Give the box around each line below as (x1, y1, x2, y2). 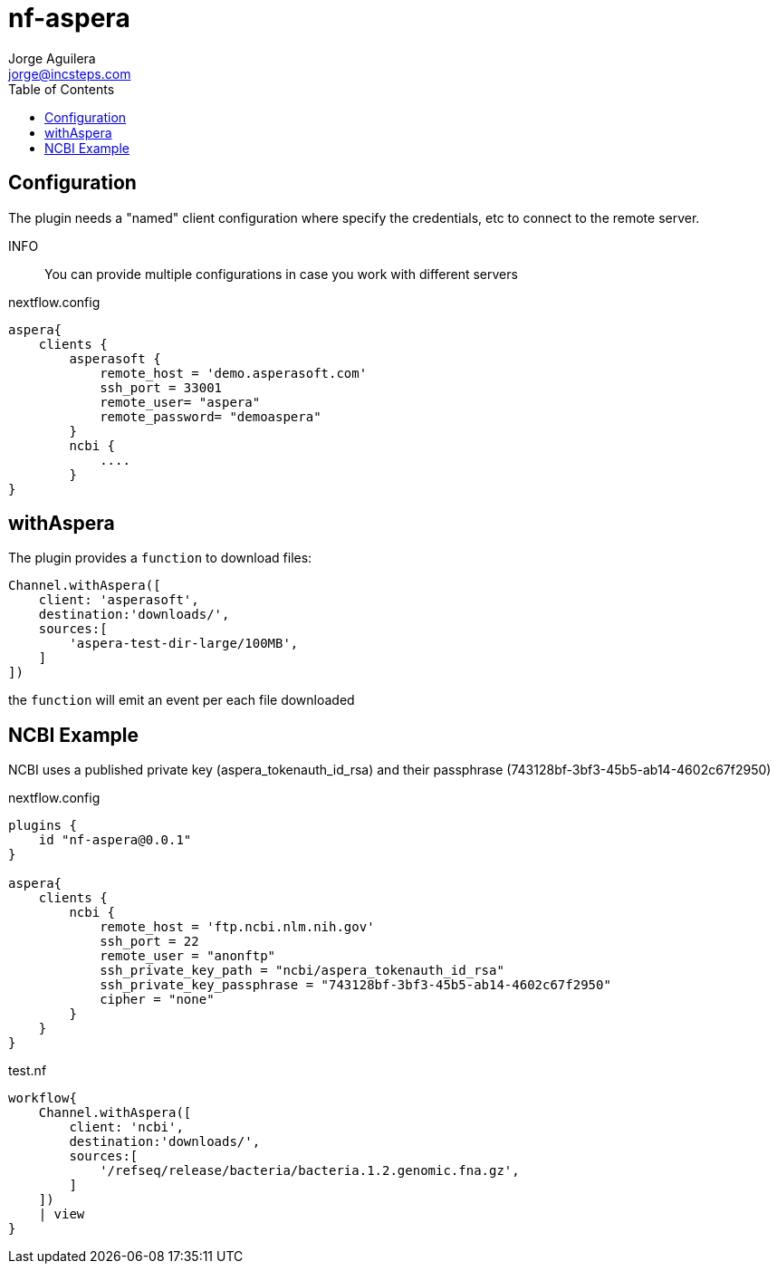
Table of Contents (8, 81, 115, 97)
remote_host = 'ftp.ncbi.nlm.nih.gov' (100, 920, 375, 935)
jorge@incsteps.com (8, 65, 131, 82)
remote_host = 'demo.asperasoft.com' (100, 365, 368, 380)
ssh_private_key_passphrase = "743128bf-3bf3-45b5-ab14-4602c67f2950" (100, 977, 611, 993)
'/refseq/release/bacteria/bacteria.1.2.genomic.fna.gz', (100, 1163, 520, 1179)
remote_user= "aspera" (100, 394, 261, 409)
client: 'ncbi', (69, 1120, 184, 1135)
